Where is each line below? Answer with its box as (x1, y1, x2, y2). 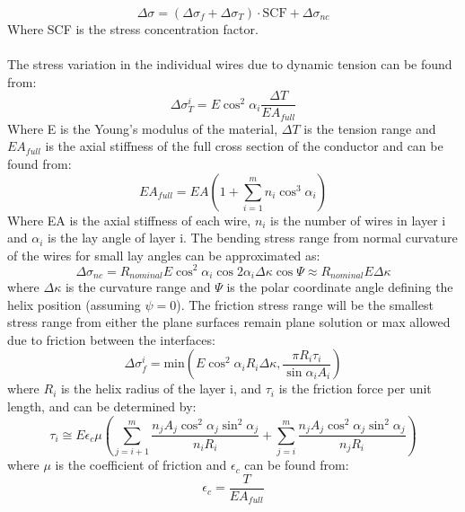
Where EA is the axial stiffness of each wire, (7, 210, 251, 229)
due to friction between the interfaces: (7, 330, 215, 349)
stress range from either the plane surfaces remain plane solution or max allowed (7, 313, 451, 331)
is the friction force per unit (278, 379, 432, 398)
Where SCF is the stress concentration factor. (7, 20, 259, 38)
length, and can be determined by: (7, 396, 197, 415)
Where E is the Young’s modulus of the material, (7, 119, 278, 137)
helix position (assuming (7, 295, 141, 313)
